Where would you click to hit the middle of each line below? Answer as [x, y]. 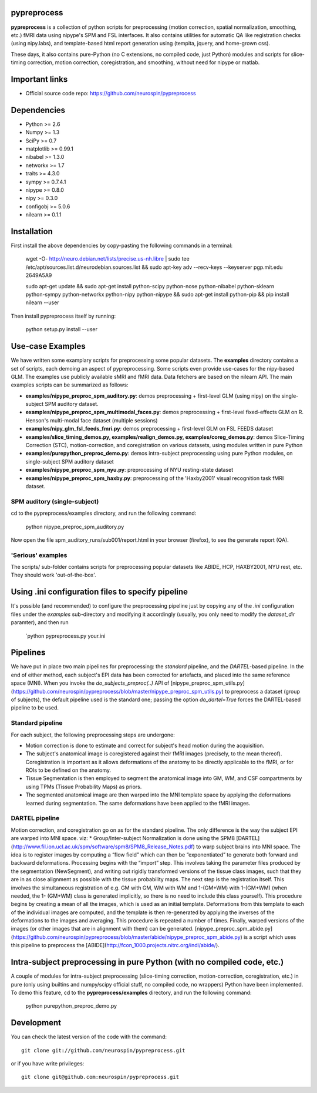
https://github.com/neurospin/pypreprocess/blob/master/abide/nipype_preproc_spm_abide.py [127, 937]
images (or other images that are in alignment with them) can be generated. [102, 929]
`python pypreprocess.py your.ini [65, 636]
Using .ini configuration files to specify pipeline [99, 592]
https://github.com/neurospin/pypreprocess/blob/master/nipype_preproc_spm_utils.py [117, 691]
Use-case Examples [48, 346]
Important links [39, 79]
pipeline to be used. [35, 708]
